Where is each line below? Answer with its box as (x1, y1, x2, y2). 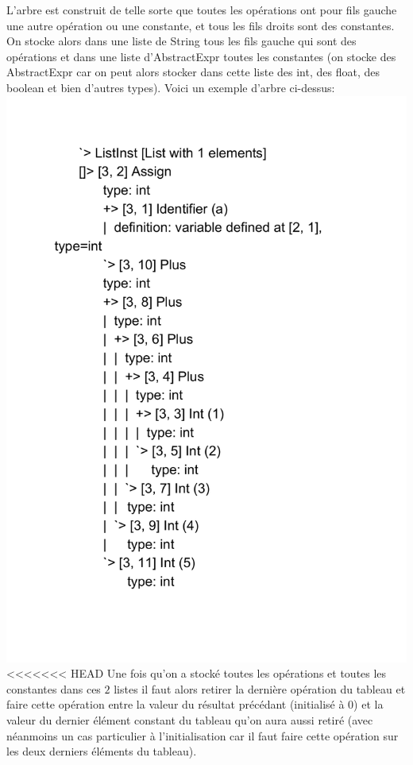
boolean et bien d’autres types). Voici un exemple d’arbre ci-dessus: (6, 79, 335, 95)
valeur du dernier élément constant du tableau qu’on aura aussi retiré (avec (6, 712, 373, 728)
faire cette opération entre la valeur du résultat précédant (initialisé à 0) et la (6, 696, 384, 713)
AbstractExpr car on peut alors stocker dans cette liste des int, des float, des (6, 64, 380, 80)
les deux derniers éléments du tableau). (6, 743, 197, 759)
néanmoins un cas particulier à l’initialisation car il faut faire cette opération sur (6, 727, 399, 744)
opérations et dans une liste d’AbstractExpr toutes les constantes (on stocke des (6, 48, 396, 64)
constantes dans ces (6, 680, 101, 697)
